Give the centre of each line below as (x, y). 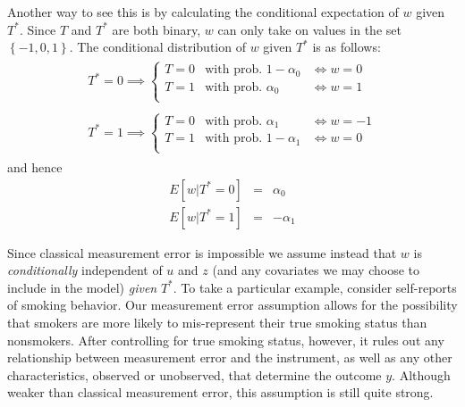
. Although (421, 374)
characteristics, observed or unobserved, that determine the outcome (194, 374)
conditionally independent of (85, 270)
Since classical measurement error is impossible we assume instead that (202, 252)
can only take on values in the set (309, 29)
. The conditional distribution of (157, 47)
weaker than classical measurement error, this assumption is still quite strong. (220, 392)
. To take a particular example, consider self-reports (315, 287)
